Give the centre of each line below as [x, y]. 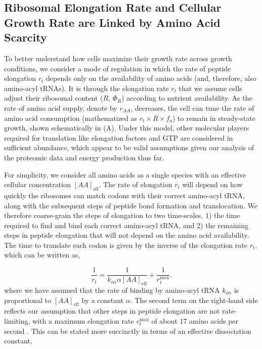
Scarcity [26, 37]
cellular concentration [37, 184]
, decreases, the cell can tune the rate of [192, 107]
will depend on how [212, 184]
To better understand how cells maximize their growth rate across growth [118, 58]
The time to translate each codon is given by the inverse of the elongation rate [126, 245]
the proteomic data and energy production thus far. [84, 157]
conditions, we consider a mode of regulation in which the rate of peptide [118, 68]
